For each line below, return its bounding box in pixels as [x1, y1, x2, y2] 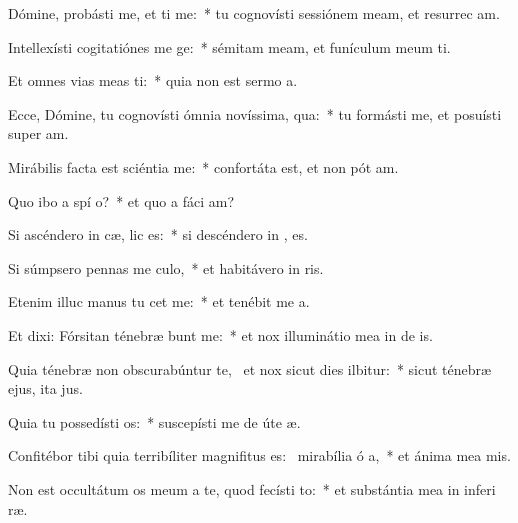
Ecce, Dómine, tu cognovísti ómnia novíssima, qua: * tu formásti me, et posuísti [8, 103, 502, 124]
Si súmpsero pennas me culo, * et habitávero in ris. [8, 257, 324, 278]
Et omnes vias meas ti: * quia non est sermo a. [8, 70, 298, 91]
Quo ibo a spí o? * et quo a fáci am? [8, 190, 235, 211]
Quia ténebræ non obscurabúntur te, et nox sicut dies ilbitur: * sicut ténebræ [8, 358, 492, 379]
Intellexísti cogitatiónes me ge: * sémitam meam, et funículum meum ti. [8, 36, 451, 57]
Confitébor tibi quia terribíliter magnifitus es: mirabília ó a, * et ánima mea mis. [8, 445, 511, 466]
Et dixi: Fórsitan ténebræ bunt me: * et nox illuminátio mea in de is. [8, 324, 433, 345]
